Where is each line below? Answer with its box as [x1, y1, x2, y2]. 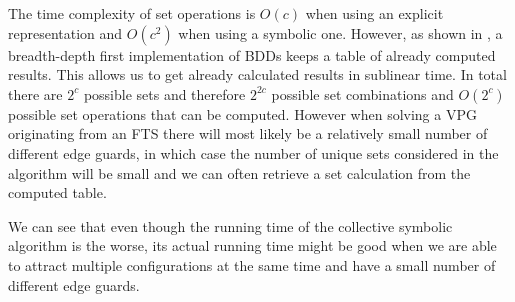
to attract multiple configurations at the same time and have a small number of [8, 254, 496, 275]
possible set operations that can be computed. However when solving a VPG [8, 103, 477, 124]
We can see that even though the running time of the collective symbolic [8, 215, 453, 236]
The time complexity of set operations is [8, 3, 256, 23]
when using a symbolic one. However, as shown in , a [178, 22, 503, 43]
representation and [8, 22, 123, 43]
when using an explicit [305, 3, 444, 23]
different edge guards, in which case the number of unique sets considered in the [8, 142, 499, 163]
